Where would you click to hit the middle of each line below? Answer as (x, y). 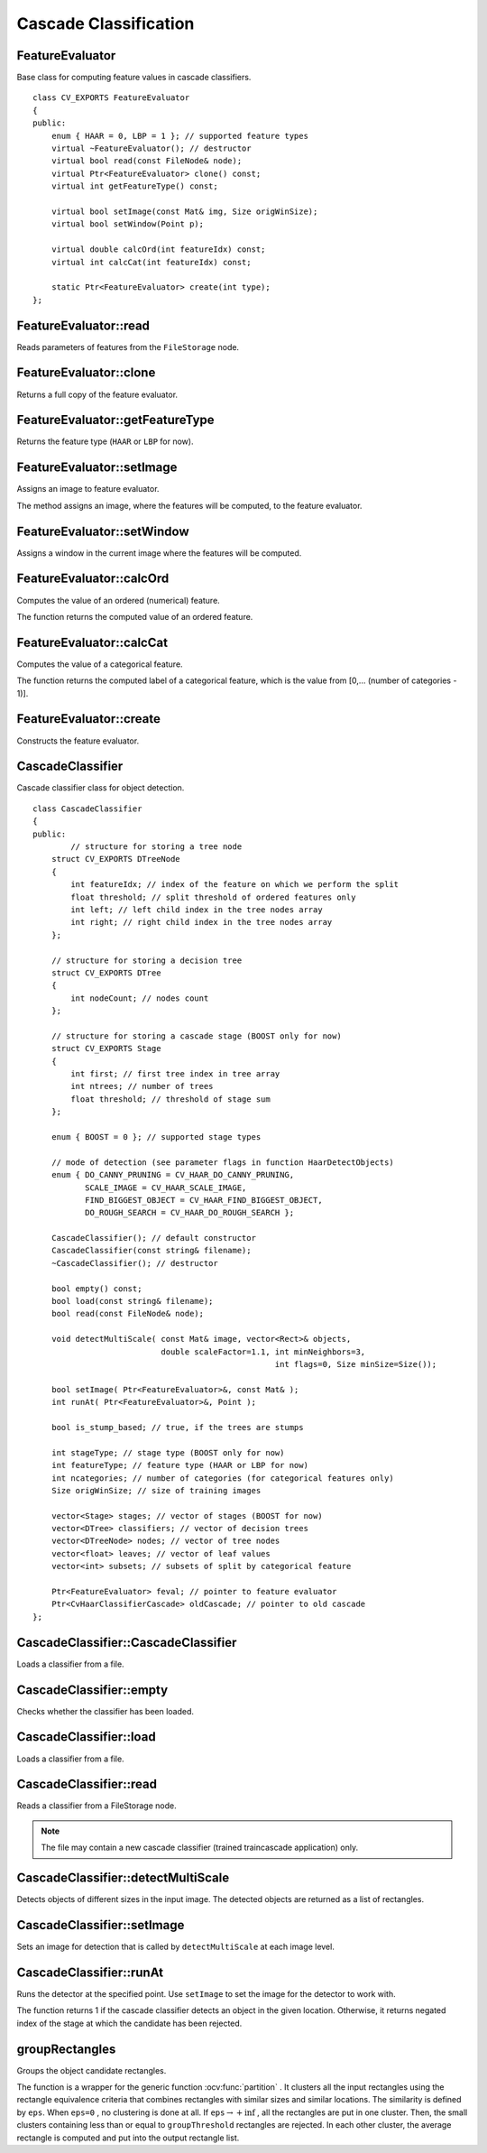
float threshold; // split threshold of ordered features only (213, 897)
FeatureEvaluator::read (83, 325)
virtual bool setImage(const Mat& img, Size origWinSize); (184, 211)
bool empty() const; (96, 1289)
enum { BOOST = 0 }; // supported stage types (156, 1137)
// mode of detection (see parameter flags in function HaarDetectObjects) (222, 1162)
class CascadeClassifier (87, 809)
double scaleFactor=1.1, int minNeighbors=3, (263, 1352)
